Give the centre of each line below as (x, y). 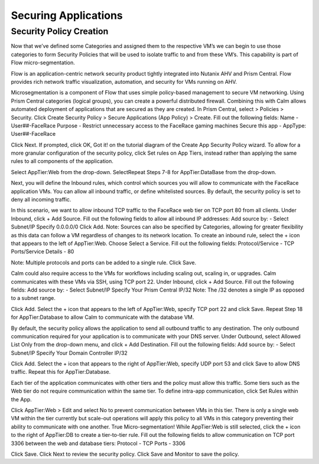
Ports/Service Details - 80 (43, 251)
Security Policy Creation (60, 31)
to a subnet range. (33, 298)
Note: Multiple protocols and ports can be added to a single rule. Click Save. (104, 262)
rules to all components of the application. (62, 161)
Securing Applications (67, 15)
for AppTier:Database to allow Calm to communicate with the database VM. (102, 317)
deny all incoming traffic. (41, 200)
